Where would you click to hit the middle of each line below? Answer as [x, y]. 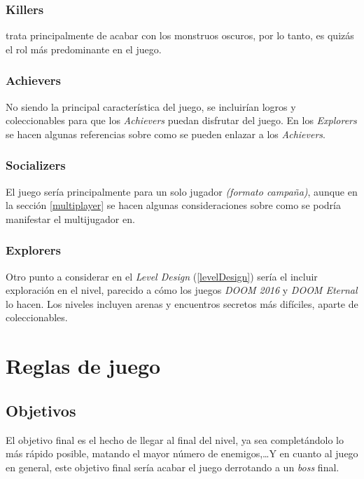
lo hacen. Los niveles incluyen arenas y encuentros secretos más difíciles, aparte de [182, 303]
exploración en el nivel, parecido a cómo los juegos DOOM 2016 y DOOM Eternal [182, 290]
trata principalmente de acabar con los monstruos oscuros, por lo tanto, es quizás [180, 35]
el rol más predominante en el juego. [84, 49]
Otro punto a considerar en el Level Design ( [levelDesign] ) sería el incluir [162, 276]
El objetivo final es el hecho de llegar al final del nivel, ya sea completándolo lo [175, 439]
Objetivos [41, 410]
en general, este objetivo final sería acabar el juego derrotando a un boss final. [173, 467]
